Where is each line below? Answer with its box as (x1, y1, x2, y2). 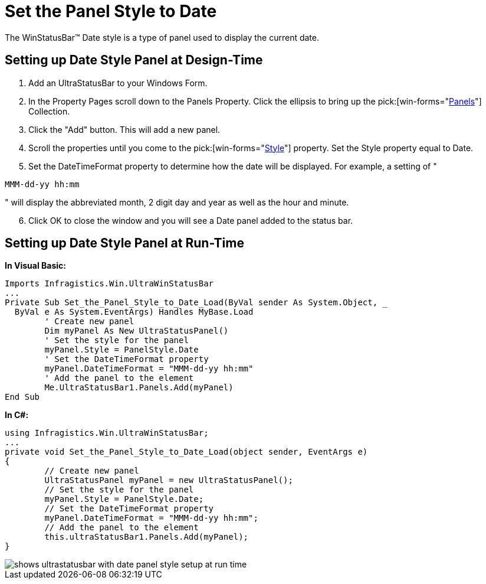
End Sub (5, 392, 40, 402)
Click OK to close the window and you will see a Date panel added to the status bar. (28, 215, 353, 226)
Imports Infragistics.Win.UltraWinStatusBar (5, 279, 214, 289)
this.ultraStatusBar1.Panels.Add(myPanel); (44, 532, 249, 542)
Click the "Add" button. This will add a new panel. (28, 124, 221, 135)
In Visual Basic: (5, 260, 66, 271)
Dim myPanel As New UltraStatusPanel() (44, 326, 229, 336)
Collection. (28, 106, 70, 116)
